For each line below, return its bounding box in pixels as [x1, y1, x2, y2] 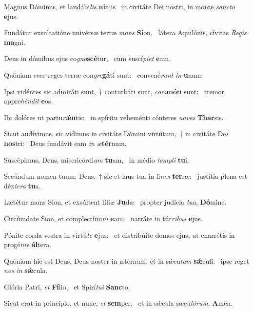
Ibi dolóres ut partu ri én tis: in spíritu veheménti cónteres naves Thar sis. [4, 112, 224, 122]
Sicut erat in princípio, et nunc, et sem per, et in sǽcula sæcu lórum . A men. [4, 298, 233, 308]
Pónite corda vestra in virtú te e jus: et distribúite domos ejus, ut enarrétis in [4, 229, 235, 240]
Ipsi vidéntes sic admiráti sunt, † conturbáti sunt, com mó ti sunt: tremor [4, 86, 225, 96]
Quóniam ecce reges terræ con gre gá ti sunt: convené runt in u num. [4, 69, 203, 80]
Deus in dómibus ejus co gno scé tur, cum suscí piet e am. [4, 53, 171, 63]
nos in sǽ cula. [4, 265, 48, 275]
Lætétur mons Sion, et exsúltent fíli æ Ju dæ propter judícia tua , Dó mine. [4, 197, 227, 207]
